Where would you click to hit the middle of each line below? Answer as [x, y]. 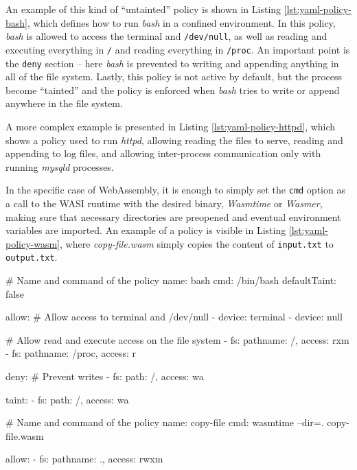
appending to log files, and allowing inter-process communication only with [163, 153]
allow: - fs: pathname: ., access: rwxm [84, 459]
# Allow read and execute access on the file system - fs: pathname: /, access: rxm [177, 339]
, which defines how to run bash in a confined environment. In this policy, [181, 22]
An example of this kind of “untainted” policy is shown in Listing [143, 9]
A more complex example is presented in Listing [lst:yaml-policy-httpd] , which [171, 126]
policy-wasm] [33, 243]
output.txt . [32, 257]
